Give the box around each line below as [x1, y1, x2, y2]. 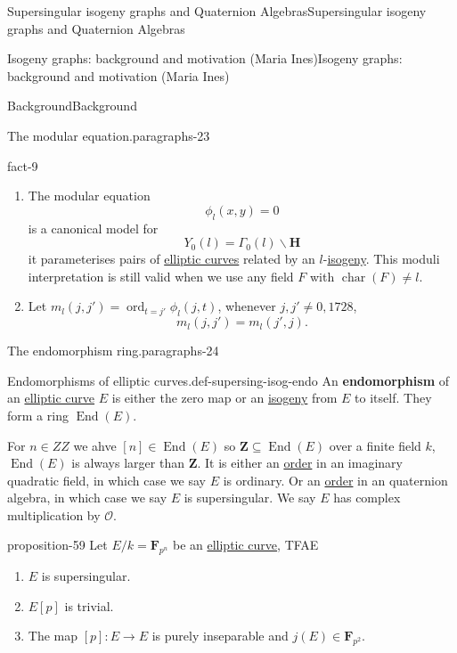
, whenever [217, 297, 276, 315]
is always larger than [71, 453, 184, 472]
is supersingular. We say [184, 488, 316, 507]
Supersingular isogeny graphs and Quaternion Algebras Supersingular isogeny [7, 2, 427, 20]
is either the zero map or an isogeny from [111, 388, 338, 407]
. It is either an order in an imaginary [197, 453, 403, 472]
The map [28, 626, 78, 645]
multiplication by [7, 505, 101, 524]
